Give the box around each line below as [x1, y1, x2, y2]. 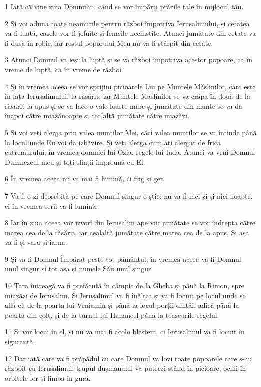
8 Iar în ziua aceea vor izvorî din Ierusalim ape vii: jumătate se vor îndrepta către [5, 217, 255, 228]
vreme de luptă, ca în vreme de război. [5, 64, 123, 74]
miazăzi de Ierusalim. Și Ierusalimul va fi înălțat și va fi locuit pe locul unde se [5, 290, 246, 300]
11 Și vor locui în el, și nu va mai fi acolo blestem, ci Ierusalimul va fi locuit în [5, 326, 245, 337]
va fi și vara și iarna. [5, 237, 67, 247]
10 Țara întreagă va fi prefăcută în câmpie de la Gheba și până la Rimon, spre [5, 280, 244, 291]
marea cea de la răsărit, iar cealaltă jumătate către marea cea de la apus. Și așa [5, 227, 249, 237]
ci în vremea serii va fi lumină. [5, 200, 98, 211]
